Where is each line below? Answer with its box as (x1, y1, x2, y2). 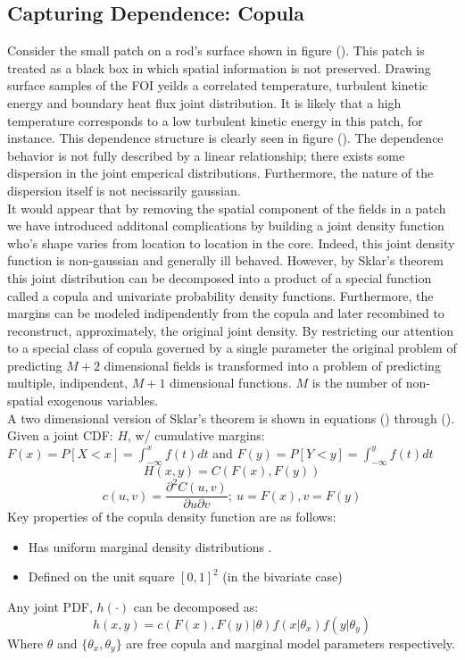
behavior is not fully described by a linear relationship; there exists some (7, 146, 405, 164)
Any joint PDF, (7, 597, 93, 615)
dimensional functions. (170, 373, 292, 392)
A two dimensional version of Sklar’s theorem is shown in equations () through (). (7, 408, 455, 427)
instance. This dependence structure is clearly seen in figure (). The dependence (7, 129, 444, 147)
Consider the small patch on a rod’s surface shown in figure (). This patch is (7, 41, 425, 60)
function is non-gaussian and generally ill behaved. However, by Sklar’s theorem (7, 251, 444, 270)
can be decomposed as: (133, 597, 259, 615)
